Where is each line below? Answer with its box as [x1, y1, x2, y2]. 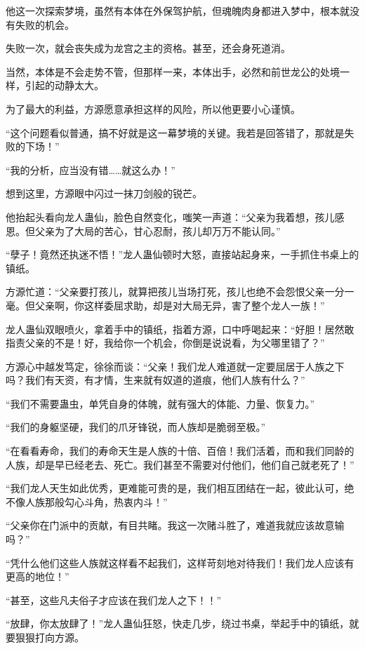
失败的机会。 [15, 17, 74, 32]
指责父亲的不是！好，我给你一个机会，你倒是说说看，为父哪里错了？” [6, 335, 325, 350]
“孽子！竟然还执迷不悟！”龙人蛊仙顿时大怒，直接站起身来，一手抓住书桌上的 [6, 247, 359, 262]
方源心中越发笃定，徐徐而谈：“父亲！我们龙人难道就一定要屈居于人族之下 [6, 359, 345, 373]
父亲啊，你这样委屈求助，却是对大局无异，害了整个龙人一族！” [34, 297, 325, 312]
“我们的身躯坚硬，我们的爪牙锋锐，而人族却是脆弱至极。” [6, 420, 266, 434]
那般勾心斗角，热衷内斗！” [44, 494, 168, 509]
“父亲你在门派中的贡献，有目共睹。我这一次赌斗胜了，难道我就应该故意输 [6, 518, 345, 533]
